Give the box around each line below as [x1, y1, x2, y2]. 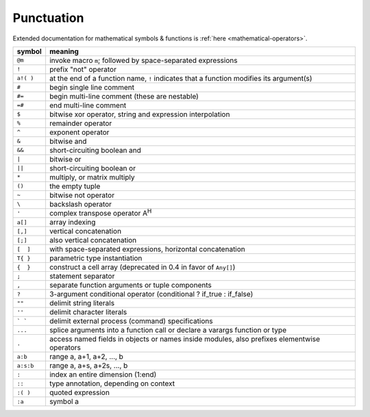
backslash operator [49, 199, 112, 209]
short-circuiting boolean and [49, 145, 142, 155]
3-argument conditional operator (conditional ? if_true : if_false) [49, 290, 254, 299]
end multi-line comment [49, 100, 127, 110]
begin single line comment [49, 82, 135, 92]
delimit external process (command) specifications [49, 316, 213, 326]
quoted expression [49, 388, 110, 397]
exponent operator [49, 127, 110, 137]
